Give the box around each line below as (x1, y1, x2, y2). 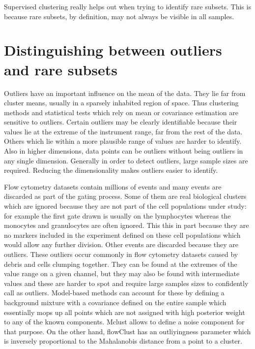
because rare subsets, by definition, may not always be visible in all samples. (4, 11, 234, 21)
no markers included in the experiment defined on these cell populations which (4, 229, 241, 240)
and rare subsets (4, 59, 118, 79)
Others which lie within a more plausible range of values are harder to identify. (4, 136, 242, 146)
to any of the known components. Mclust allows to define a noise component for (4, 317, 245, 327)
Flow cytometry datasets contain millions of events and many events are (4, 181, 222, 191)
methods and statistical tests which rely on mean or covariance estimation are (4, 107, 238, 117)
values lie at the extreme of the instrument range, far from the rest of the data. (4, 126, 243, 136)
